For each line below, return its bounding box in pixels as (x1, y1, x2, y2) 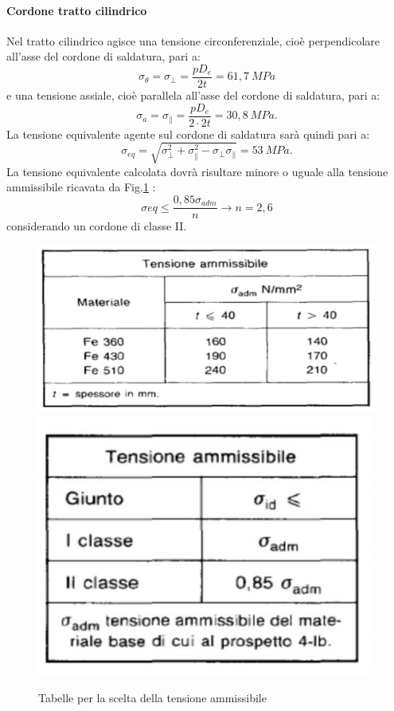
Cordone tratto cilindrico (6, 2, 147, 18)
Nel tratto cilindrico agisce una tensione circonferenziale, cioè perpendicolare (6, 32, 380, 49)
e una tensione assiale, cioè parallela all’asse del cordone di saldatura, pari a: (6, 87, 380, 104)
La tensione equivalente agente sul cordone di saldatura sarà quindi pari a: (6, 125, 370, 142)
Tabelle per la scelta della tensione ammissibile (38, 689, 267, 705)
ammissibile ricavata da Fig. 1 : (6, 179, 156, 195)
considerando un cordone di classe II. (6, 218, 187, 234)
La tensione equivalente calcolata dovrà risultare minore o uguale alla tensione (6, 163, 388, 179)
